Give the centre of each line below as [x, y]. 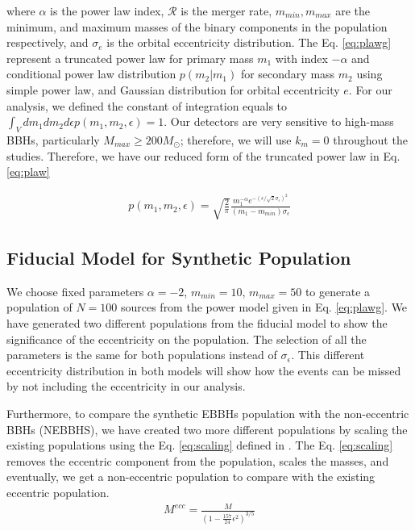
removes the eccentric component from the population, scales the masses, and [198, 460]
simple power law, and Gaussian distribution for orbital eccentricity [173, 89]
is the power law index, [107, 10]
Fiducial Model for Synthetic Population [179, 258]
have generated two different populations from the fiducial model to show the [197, 323]
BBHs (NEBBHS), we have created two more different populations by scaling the [207, 429]
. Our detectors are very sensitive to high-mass [279, 121]
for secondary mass [288, 74]
